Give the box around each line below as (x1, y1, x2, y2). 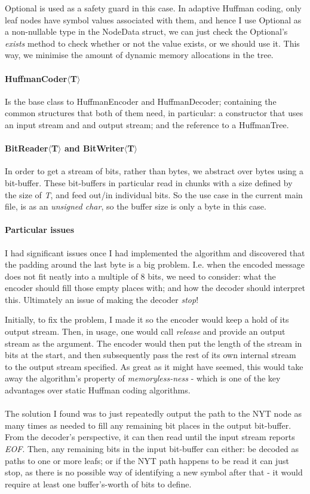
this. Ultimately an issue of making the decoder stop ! (5, 293, 199, 305)
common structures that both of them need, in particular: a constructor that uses (5, 107, 303, 119)
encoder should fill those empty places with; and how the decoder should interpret (5, 281, 305, 294)
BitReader (5, 142, 48, 154)
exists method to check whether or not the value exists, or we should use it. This (5, 37, 300, 49)
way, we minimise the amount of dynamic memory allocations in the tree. (5, 49, 274, 61)
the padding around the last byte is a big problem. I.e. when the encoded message (5, 258, 305, 271)
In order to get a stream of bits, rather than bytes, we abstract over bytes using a (5, 165, 304, 177)
